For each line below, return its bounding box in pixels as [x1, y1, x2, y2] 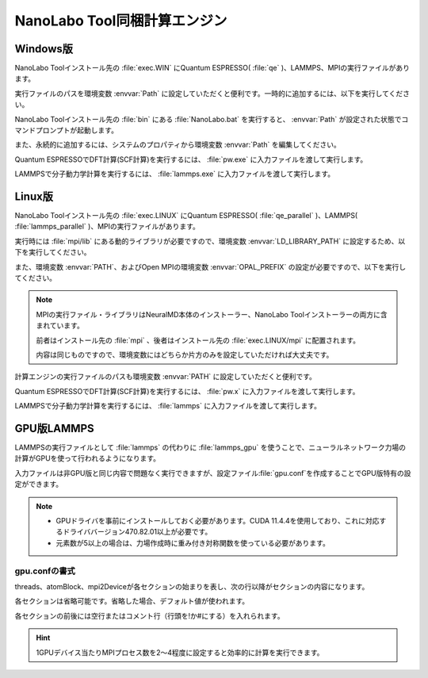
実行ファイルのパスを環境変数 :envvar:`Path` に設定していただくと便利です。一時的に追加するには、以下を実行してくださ [14, 88, 411, 98]
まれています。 [36, 321, 85, 331]
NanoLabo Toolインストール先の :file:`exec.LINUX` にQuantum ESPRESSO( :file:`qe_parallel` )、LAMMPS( [14, 211, 358, 220]
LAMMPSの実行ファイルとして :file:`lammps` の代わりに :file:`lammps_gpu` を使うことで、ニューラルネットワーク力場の [14, 442, 406, 452]
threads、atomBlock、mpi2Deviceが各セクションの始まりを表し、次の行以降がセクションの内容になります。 [14, 581, 369, 591]
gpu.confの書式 [14, 565, 75, 576]
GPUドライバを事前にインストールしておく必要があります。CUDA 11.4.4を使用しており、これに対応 [55, 516, 380, 526]
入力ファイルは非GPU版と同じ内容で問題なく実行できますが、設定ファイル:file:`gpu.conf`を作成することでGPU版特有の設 [14, 468, 411, 477]
